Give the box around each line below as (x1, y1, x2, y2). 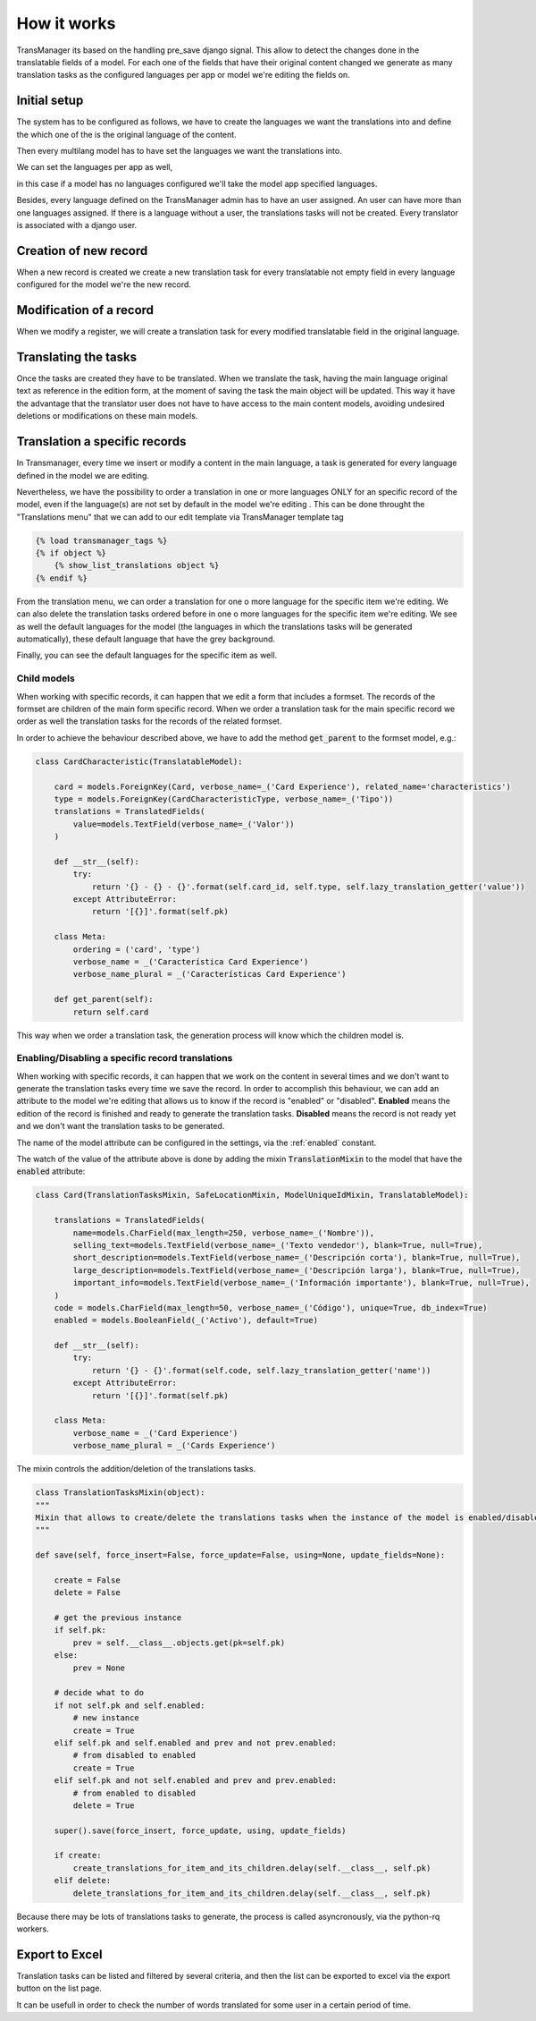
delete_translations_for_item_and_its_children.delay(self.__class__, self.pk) (72, 1888, 431, 1898)
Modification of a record (16, 302, 155, 318)
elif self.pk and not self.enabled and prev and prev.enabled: (54, 1776, 338, 1786)
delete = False (54, 1588, 121, 1598)
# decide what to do (54, 1687, 145, 1698)
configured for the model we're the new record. (16, 279, 192, 290)
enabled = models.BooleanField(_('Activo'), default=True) (54, 1315, 319, 1326)
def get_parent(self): (54, 994, 154, 1005)
